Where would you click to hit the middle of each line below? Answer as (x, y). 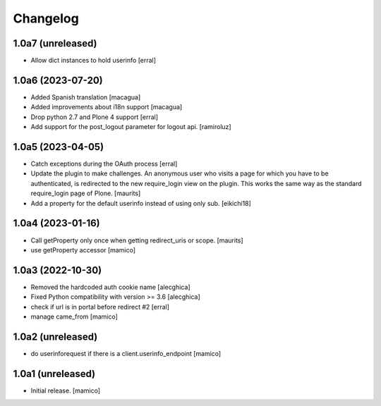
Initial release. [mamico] (66, 390)
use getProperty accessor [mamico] (83, 250)
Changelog (46, 18)
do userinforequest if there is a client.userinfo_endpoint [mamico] (126, 353)
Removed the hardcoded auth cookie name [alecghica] (110, 287)
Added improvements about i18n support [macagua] (107, 107)
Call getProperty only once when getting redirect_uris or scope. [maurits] (137, 240)
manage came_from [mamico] (74, 316)
